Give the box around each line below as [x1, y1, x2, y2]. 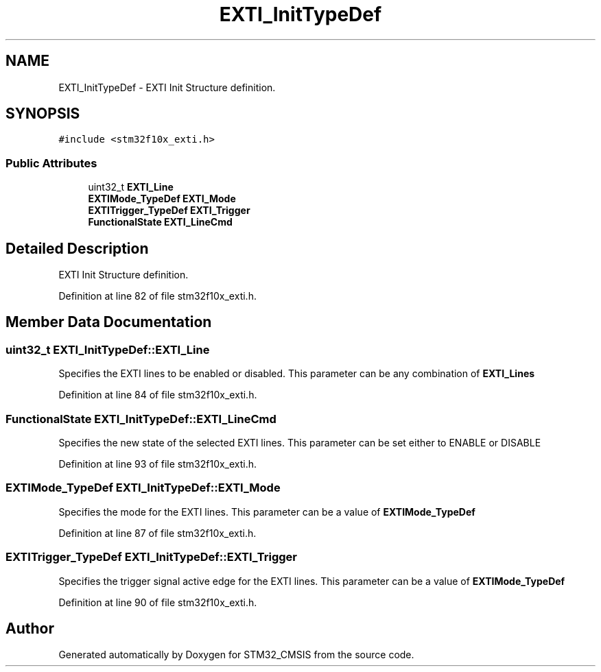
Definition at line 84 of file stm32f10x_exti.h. [58, 389, 257, 401]
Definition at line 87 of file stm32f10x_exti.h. [58, 527, 257, 539]
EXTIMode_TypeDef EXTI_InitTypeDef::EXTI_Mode [5, 481, 281, 495]
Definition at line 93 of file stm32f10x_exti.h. [58, 458, 257, 470]
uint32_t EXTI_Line [88, 181, 174, 193]
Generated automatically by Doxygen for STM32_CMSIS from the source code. [58, 649, 414, 661]
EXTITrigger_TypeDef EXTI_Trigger [88, 204, 250, 217]
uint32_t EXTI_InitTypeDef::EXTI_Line [5, 342, 210, 357]
